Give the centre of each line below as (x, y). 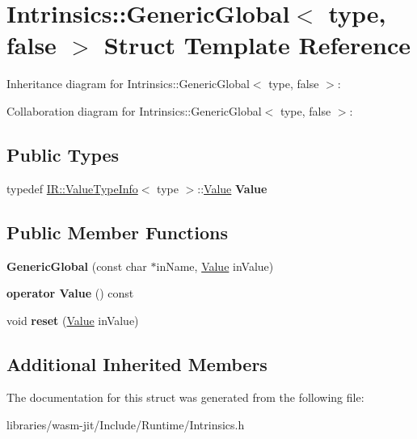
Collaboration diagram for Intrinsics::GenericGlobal (134, 110)
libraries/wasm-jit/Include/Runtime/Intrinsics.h (126, 425)
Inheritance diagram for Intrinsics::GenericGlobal (128, 84)
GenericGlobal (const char (77, 266)
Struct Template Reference (257, 45)
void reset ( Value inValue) (73, 320)
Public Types (63, 154)
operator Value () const (70, 293)
